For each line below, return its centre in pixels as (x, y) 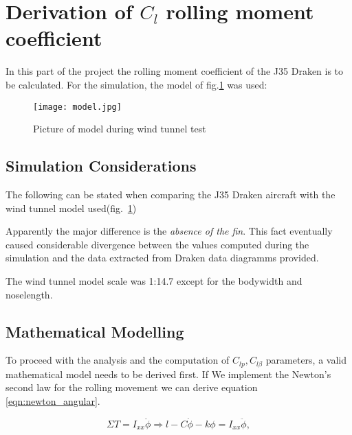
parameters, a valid (306, 360)
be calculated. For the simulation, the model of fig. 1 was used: (136, 84)
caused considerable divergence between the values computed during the (157, 244)
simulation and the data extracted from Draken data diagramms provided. (162, 258)
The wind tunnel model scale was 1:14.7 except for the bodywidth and (154, 280)
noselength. (29, 294)
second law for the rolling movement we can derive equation (132, 387)
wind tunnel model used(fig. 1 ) (71, 208)
